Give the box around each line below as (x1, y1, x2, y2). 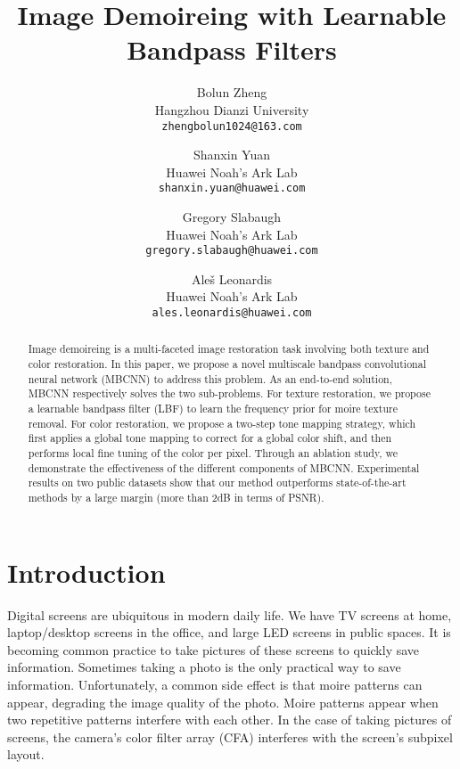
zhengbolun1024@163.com (161, 119, 302, 133)
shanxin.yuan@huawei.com (158, 182, 306, 195)
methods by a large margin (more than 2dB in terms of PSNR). (28, 490, 324, 505)
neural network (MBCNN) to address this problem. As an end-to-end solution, (28, 371, 393, 386)
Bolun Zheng (196, 83, 267, 102)
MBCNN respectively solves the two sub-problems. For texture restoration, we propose (28, 386, 431, 401)
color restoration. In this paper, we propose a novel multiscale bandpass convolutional (28, 356, 426, 372)
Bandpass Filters (127, 31, 337, 68)
